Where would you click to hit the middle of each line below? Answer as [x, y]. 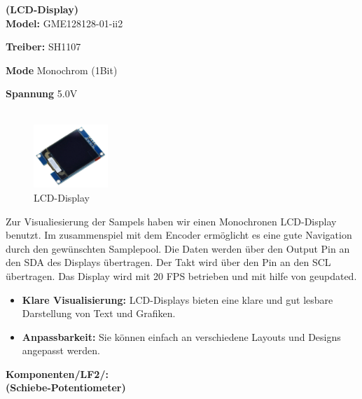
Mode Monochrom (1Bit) [62, 70]
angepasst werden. [61, 350]
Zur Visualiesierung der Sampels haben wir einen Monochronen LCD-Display [171, 221]
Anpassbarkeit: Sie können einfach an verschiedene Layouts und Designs [181, 336]
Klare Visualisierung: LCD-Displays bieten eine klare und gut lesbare [177, 299]
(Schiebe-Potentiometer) [66, 387]
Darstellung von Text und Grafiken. [99, 313]
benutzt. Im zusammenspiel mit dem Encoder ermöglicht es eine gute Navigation [179, 235]
